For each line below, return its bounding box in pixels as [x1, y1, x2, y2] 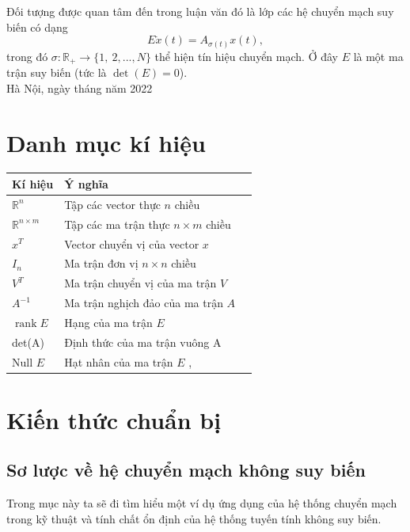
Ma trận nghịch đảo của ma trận [64, 294, 223, 311]
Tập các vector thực [64, 196, 161, 212]
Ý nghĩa [64, 175, 108, 192]
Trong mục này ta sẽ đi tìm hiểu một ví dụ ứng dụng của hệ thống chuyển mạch [6, 495, 397, 511]
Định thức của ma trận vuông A [64, 333, 222, 350]
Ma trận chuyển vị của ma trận [64, 275, 217, 291]
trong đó [6, 47, 48, 64]
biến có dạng [6, 18, 68, 35]
